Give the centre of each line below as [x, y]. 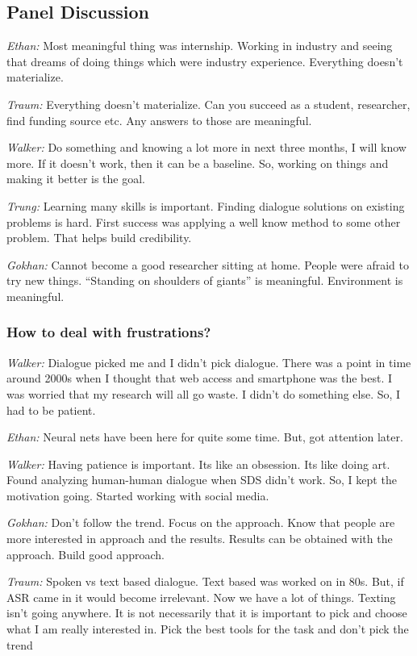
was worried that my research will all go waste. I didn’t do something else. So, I [204, 393]
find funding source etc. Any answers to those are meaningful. [159, 120]
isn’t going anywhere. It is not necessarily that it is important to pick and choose [207, 613]
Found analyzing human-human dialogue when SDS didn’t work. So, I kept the [202, 480]
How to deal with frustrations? [109, 332]
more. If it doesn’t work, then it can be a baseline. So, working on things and [198, 163]
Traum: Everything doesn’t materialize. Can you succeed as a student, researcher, [208, 104]
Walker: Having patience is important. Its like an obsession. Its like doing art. [198, 464]
